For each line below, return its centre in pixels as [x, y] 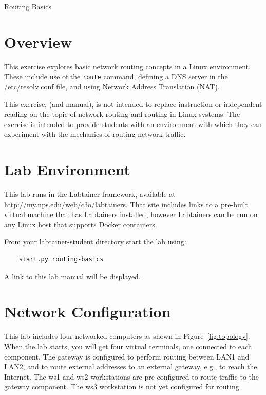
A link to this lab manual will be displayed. [72, 276]
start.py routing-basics [61, 259]
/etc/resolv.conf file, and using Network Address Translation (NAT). [112, 86]
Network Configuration [88, 311]
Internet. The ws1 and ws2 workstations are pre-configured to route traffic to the [131, 376]
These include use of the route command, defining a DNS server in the [116, 76]
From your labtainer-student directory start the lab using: [95, 241]
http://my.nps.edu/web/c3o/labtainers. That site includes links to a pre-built [126, 204]
